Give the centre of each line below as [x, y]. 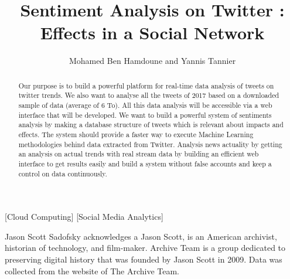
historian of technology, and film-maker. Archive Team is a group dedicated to [145, 248]
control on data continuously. [63, 173]
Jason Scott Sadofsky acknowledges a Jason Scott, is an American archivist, [141, 236]
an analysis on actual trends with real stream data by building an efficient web [139, 154]
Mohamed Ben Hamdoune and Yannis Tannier [152, 61]
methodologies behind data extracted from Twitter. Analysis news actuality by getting [150, 144]
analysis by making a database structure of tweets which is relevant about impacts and [151, 125]
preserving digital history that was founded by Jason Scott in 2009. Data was [144, 259]
